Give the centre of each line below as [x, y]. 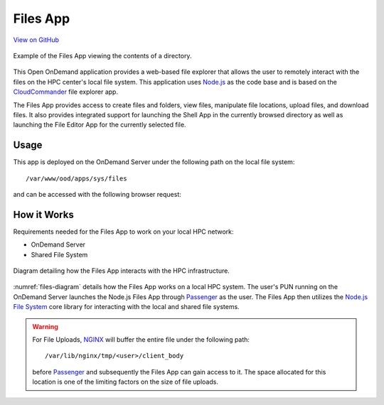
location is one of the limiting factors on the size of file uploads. [125, 382]
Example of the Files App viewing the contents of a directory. [102, 55]
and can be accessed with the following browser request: [97, 194]
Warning [45, 326]
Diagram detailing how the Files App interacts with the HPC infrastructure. [122, 271]
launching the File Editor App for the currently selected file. [100, 125]
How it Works [43, 214]
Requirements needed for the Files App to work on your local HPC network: [123, 232]
